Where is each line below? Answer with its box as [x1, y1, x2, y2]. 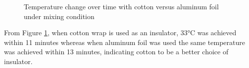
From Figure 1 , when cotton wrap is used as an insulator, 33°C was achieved [4, 27, 237, 38]
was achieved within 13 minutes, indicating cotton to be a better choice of [4, 46, 229, 57]
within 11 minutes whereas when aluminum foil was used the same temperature [4, 37, 245, 47]
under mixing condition [24, 11, 95, 21]
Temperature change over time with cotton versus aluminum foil [24, 1, 219, 11]
